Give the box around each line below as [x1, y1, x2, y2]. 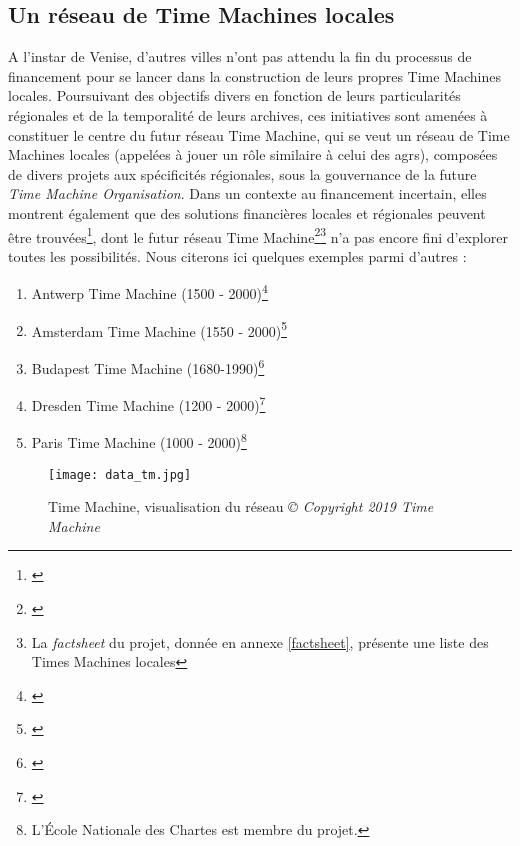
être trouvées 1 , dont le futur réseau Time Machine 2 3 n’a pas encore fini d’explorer [8, 223, 508, 247]
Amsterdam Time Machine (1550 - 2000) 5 [31, 317, 287, 341]
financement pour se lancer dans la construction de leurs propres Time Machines [8, 65, 502, 86]
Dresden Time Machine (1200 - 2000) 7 [31, 392, 266, 415]
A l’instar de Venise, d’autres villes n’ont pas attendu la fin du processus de [8, 46, 472, 67]
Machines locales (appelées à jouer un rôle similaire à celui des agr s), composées [8, 144, 498, 165]
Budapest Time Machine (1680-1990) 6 [31, 354, 265, 378]
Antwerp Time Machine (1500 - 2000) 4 [31, 280, 268, 304]
